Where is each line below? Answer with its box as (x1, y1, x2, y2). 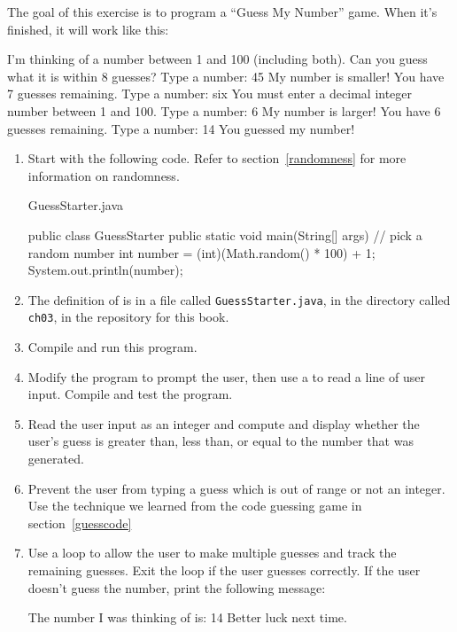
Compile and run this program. (27, 338, 198, 356)
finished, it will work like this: (7, 20, 169, 38)
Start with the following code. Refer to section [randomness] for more (27, 149, 407, 168)
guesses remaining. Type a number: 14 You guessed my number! (7, 119, 355, 137)
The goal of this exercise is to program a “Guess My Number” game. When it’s (7, 3, 438, 20)
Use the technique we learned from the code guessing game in (27, 496, 362, 515)
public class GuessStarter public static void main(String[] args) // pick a (27, 225, 422, 244)
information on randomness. (27, 166, 180, 184)
